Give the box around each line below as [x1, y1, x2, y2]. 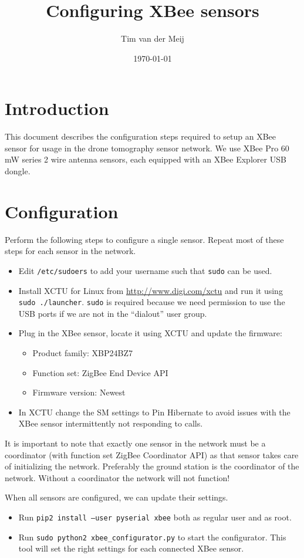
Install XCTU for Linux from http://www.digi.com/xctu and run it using [18, 284, 283, 296]
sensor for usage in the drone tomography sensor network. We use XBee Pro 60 [5, 141, 289, 154]
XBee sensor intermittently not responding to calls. [18, 417, 203, 430]
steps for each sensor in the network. [5, 245, 136, 257]
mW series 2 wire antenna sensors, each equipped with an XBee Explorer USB [5, 153, 286, 165]
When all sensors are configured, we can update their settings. [5, 491, 228, 503]
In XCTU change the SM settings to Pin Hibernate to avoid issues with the [18, 405, 291, 418]
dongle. [5, 165, 31, 177]
